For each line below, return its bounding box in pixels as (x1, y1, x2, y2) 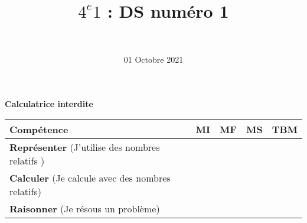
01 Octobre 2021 (123, 53, 184, 65)
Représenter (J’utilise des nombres (9, 140, 160, 154)
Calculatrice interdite (5, 98, 93, 110)
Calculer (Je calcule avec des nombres (9, 170, 171, 185)
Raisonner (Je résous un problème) (9, 201, 160, 215)
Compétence (9, 122, 68, 136)
